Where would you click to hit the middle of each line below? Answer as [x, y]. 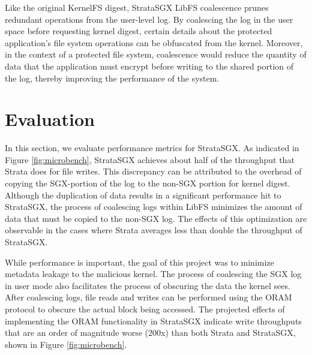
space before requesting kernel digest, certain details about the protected [139, 31]
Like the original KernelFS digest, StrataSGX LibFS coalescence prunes [137, 7]
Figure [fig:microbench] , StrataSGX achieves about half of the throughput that [150, 159]
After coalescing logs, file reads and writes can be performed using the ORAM [148, 297]
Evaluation [50, 119]
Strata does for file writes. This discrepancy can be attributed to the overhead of [153, 171]
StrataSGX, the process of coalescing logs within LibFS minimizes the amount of [154, 207]
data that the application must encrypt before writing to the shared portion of [149, 66]
